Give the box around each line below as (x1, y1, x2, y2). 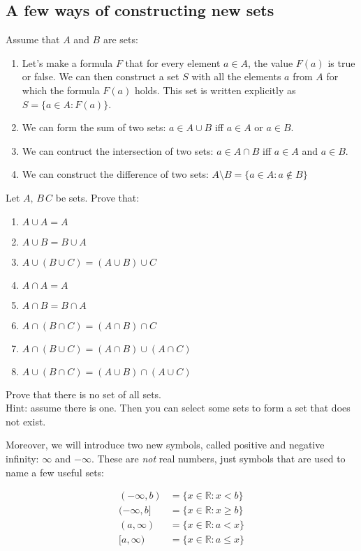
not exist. (6, 414, 46, 428)
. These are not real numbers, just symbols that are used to (91, 451, 346, 465)
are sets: (103, 32, 138, 47)
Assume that (6, 32, 60, 47)
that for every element (125, 55, 221, 70)
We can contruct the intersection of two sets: (22, 143, 214, 158)
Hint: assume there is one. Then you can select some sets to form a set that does (6, 400, 351, 415)
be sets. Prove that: (55, 190, 140, 204)
